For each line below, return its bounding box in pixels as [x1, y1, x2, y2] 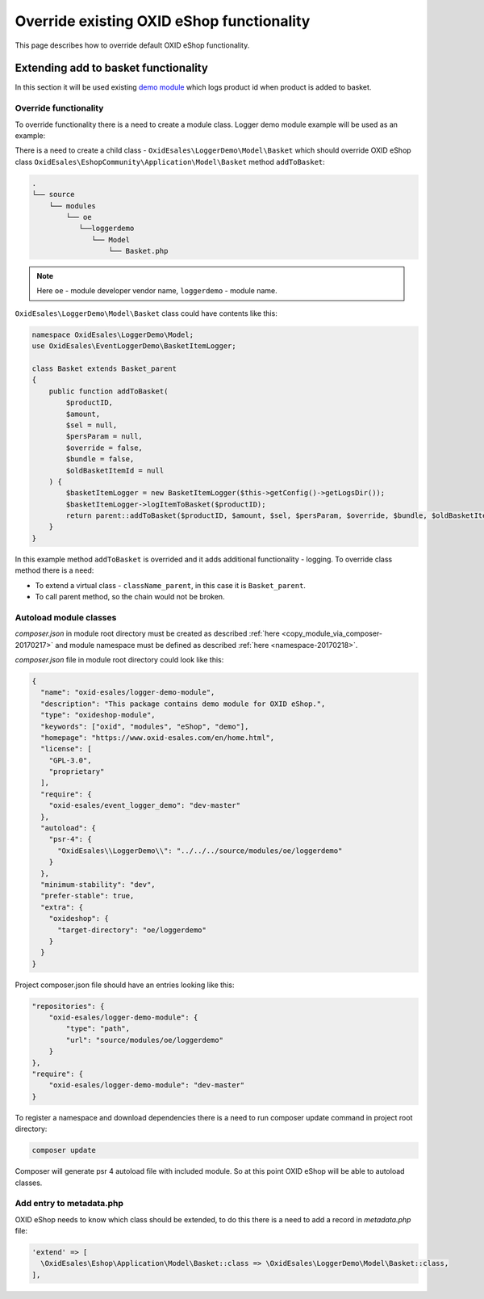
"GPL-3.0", [48, 755, 92, 765]
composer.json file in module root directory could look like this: [15, 654, 224, 664]
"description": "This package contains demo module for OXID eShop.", [40, 699, 326, 708]
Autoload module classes [15, 612, 117, 623]
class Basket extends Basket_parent [31, 364, 177, 373]
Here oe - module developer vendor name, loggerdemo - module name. [36, 286, 277, 296]
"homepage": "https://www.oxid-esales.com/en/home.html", [40, 733, 275, 742]
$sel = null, [65, 420, 118, 430]
